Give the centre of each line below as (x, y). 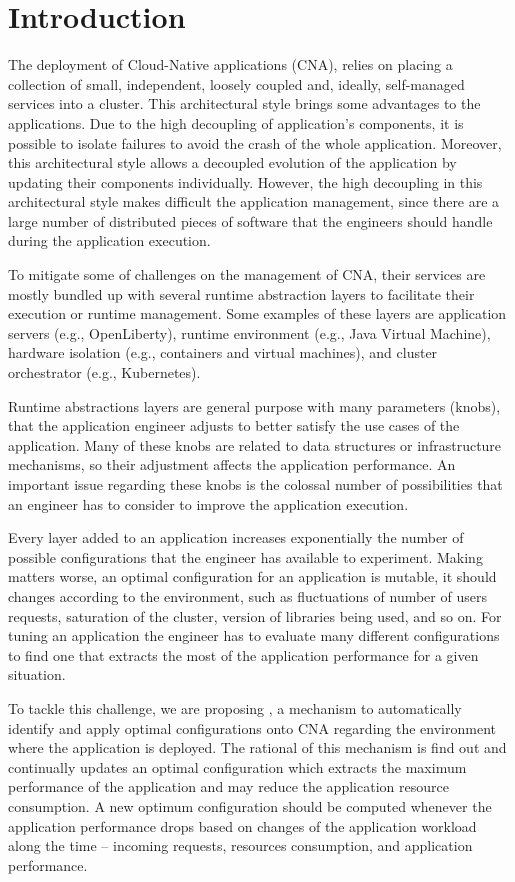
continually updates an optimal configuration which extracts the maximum (237, 766)
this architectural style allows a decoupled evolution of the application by (232, 162)
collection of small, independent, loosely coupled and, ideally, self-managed (236, 83)
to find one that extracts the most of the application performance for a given (243, 654)
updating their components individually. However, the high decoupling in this (245, 181)
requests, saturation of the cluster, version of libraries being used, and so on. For (255, 615)
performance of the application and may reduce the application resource (228, 786)
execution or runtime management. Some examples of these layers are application (257, 313)
